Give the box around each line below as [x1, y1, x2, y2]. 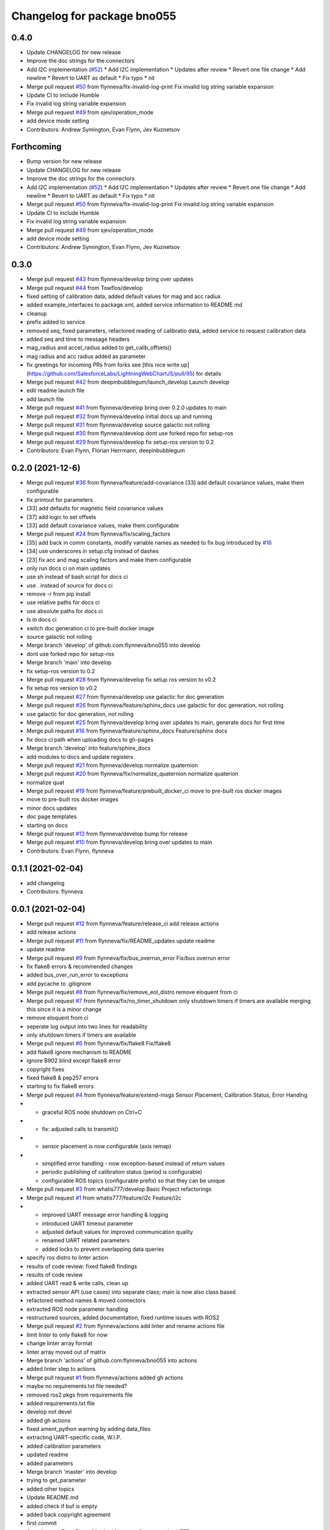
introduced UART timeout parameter [42, 1220, 134, 1227]
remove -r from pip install [26, 591, 91, 598]
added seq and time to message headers [26, 335, 130, 343]
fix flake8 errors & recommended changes [26, 963, 133, 970]
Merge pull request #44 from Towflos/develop [26, 284, 143, 291]
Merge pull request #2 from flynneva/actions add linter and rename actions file [26, 1323, 225, 1330]
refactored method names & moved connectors [26, 1297, 146, 1304]
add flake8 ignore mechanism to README [26, 1048, 132, 1056]
